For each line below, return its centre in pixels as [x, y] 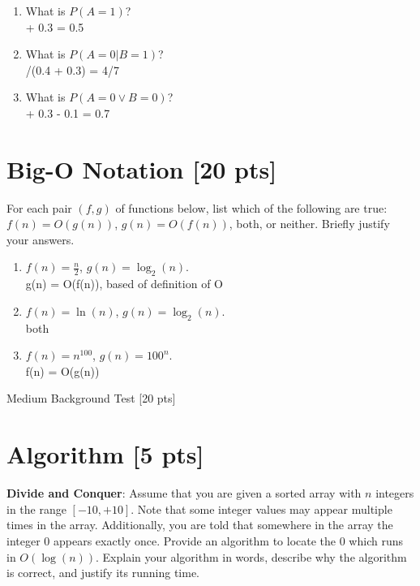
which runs [376, 540]
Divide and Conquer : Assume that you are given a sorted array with [184, 493]
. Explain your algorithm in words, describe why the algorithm [251, 556]
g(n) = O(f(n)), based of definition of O [124, 284]
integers [395, 493]
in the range [36, 508]
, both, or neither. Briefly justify [309, 224]
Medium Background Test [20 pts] [91, 398]
